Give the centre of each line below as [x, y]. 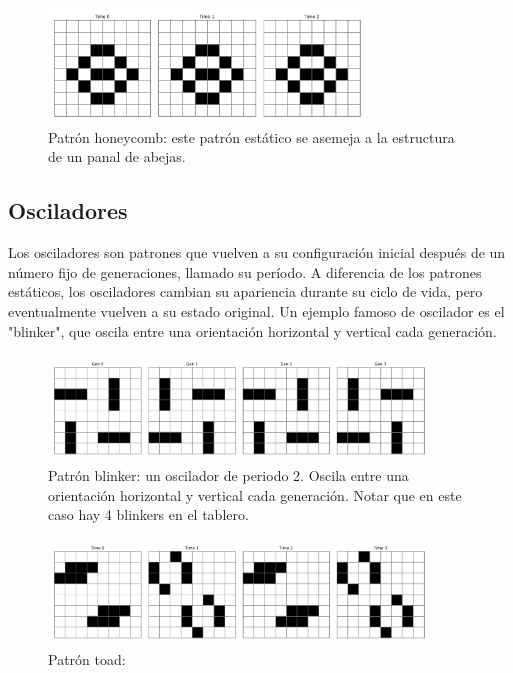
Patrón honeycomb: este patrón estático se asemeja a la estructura [251, 136]
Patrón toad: [87, 658]
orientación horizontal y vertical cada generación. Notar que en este [255, 494]
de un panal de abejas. [117, 156]
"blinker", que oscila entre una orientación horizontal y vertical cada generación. [252, 330]
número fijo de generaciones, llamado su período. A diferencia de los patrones [245, 271]
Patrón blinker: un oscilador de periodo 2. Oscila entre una [228, 475]
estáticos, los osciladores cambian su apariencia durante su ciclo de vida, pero [245, 291]
